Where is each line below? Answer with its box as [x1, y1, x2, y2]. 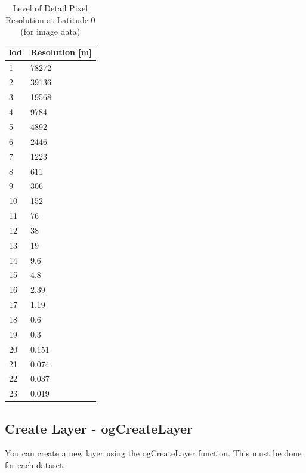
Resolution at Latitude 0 [5, 13, 95, 26]
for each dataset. [5, 459, 66, 471]
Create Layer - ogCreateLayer [5, 419, 193, 437]
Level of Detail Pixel [13, 2, 88, 14]
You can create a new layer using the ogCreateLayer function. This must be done [5, 447, 302, 459]
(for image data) [20, 25, 81, 38]
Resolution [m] [30, 45, 92, 58]
